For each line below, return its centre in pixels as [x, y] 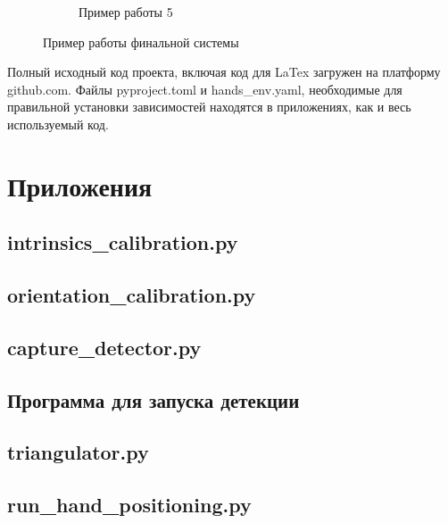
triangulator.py [78, 452]
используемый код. [58, 124]
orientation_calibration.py [132, 295]
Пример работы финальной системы [141, 42]
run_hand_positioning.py [129, 505]
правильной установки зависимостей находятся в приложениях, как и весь [209, 107]
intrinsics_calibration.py [123, 242]
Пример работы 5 [126, 12]
